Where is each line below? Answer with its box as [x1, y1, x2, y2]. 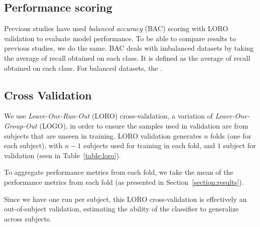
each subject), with [4, 140, 63, 151]
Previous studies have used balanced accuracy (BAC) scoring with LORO [4, 23, 228, 34]
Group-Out [4, 120, 37, 131]
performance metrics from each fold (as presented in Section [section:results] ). [4, 176, 244, 187]
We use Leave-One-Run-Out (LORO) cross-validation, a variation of [4, 110, 213, 121]
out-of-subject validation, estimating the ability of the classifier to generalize [4, 203, 239, 214]
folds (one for [210, 130, 251, 141]
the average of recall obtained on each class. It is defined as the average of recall [4, 52, 250, 63]
